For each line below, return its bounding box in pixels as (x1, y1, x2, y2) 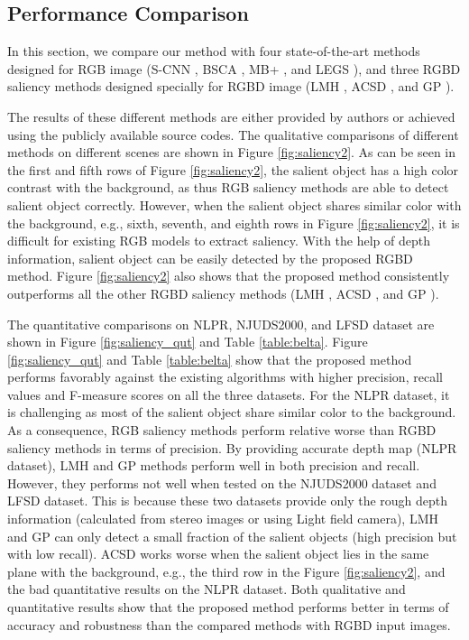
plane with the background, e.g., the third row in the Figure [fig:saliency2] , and (7, 561, 446, 580)
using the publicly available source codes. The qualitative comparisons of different (7, 125, 459, 144)
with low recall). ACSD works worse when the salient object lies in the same (7, 544, 429, 563)
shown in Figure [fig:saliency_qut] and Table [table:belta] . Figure (7, 332, 368, 351)
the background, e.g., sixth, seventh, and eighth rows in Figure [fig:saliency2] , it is (7, 213, 460, 232)
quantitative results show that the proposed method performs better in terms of (7, 598, 449, 617)
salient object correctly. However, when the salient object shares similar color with (7, 195, 462, 214)
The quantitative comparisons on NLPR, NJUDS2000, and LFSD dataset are (7, 314, 435, 333)
